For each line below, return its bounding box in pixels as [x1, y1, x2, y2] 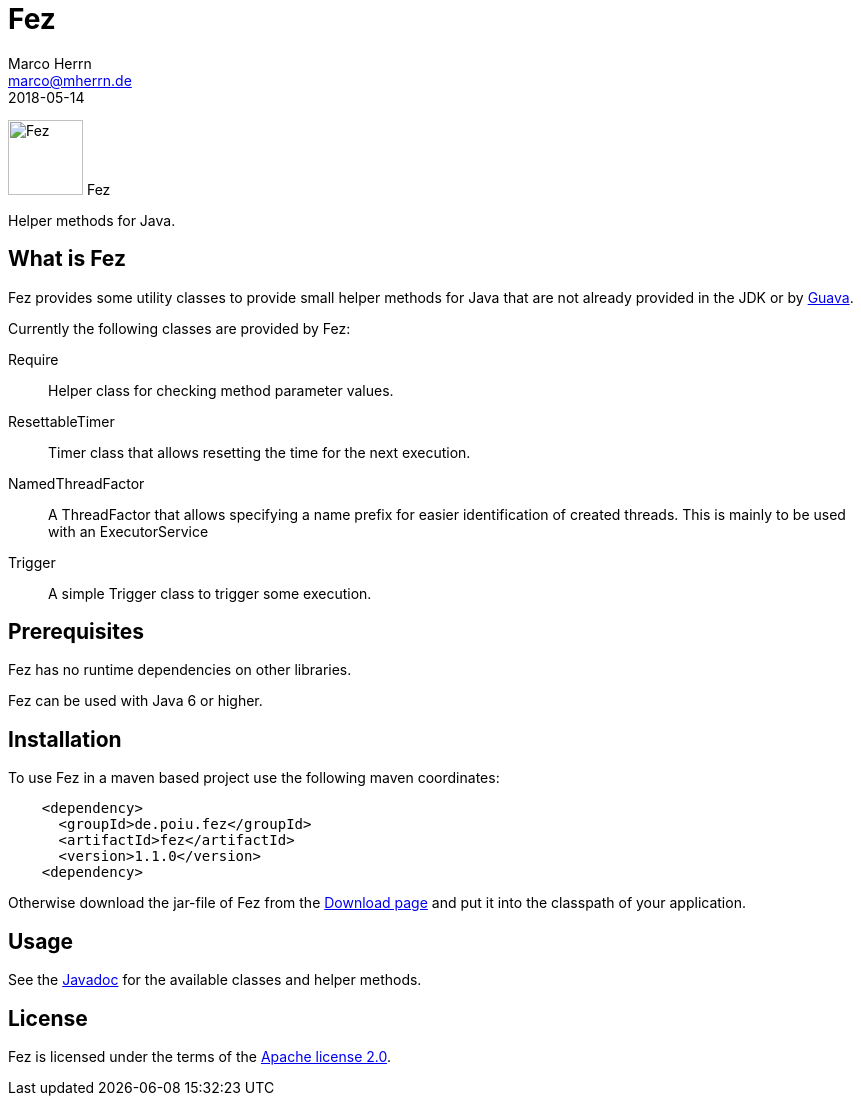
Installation [8, 726, 122, 752]
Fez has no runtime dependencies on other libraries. [8, 661, 352, 679]
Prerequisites [8, 619, 144, 645]
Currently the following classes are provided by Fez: [8, 319, 351, 337]
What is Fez [8, 246, 126, 272]
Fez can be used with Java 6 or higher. [8, 692, 263, 710]
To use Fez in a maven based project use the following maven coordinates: [8, 769, 500, 787]
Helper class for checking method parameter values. [48, 381, 394, 399]
